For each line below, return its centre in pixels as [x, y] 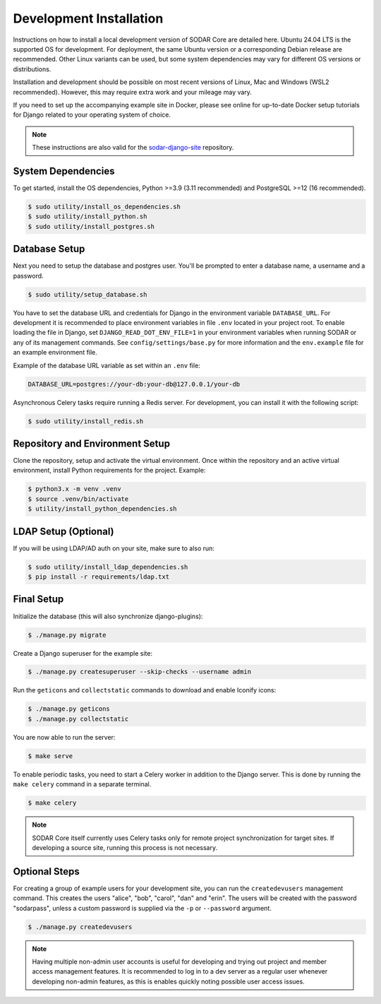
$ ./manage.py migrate [67, 635]
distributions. [32, 69]
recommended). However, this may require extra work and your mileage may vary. [132, 92]
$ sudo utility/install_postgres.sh [91, 226]
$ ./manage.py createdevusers [80, 927]
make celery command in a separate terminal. [82, 784]
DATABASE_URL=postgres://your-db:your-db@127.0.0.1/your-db [134, 384]
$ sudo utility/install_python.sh [87, 217]
